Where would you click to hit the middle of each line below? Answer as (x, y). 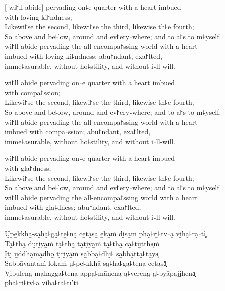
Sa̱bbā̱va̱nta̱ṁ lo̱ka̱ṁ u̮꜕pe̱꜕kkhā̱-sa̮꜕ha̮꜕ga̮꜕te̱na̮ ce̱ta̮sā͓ (86, 263)
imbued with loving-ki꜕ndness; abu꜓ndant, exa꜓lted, (83, 55)
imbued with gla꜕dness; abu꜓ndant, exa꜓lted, (73, 207)
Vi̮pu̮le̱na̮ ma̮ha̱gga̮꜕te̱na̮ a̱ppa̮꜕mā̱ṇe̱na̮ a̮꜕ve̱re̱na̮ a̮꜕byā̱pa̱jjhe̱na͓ (100, 273)
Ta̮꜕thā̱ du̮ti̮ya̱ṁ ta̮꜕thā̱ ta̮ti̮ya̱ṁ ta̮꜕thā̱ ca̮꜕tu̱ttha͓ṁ (82, 244)
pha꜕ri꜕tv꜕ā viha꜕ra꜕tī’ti (41, 283)
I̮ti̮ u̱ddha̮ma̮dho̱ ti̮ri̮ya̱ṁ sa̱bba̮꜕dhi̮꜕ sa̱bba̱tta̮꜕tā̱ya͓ (82, 253)
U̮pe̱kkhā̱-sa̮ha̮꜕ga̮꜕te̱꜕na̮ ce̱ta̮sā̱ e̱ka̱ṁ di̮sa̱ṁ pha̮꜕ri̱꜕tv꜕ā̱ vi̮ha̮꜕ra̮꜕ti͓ (105, 234)
